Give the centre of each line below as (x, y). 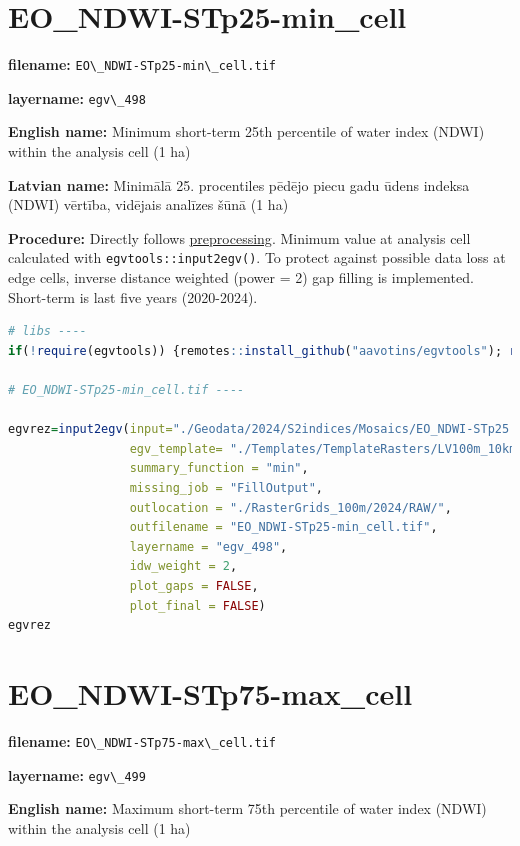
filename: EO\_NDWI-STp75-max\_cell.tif (142, 740)
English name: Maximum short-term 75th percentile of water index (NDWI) (247, 808)
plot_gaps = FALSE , (194, 585)
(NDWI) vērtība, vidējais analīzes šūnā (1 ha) (148, 204)
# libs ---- (47, 331)
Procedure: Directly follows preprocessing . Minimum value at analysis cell (239, 237)
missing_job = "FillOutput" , (226, 488)
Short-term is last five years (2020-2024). (133, 296)
